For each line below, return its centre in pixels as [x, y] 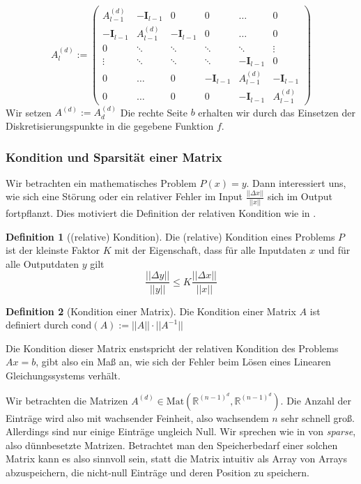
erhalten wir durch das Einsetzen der [277, 112]
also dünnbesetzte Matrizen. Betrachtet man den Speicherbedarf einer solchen [172, 445]
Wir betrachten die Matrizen [67, 400]
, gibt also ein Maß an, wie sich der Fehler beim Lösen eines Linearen [183, 362]
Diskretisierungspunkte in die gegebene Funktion [110, 126]
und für [334, 250]
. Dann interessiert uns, [296, 182]
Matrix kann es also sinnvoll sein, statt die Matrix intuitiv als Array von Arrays [177, 459]
